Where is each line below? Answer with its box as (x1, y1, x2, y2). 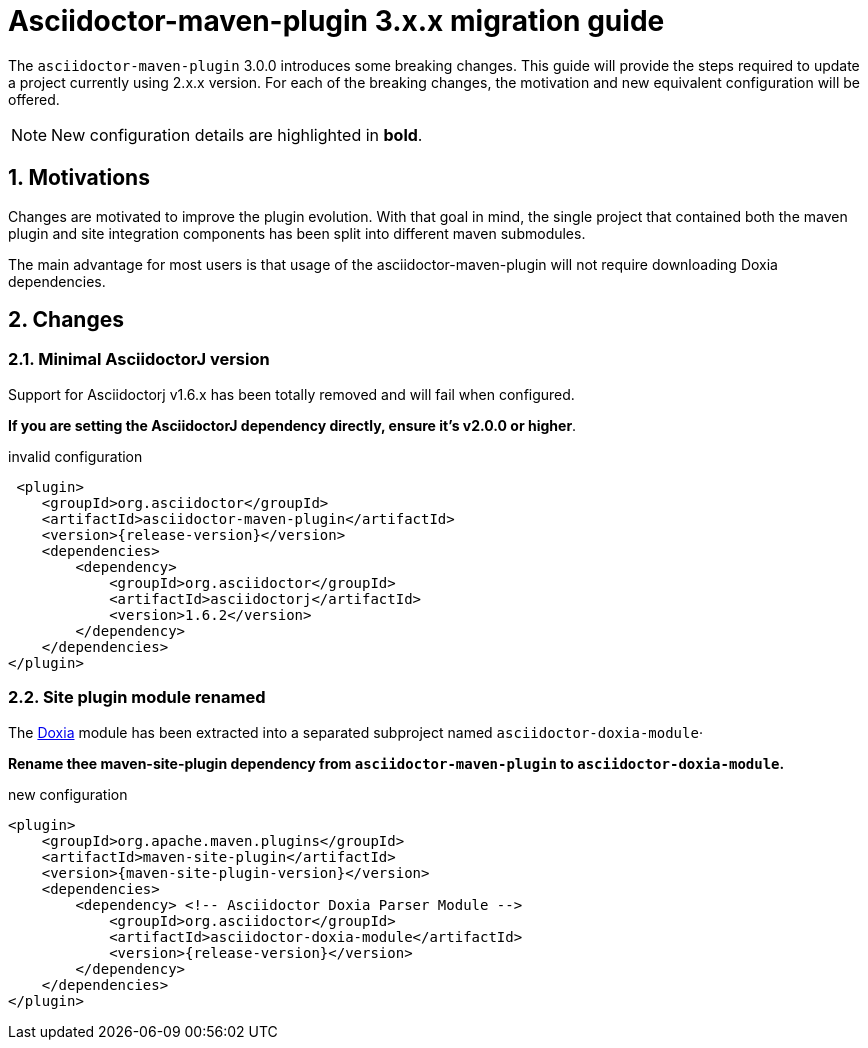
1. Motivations (8, 165, 150, 191)
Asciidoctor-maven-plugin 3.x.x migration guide (8, 4, 665, 38)
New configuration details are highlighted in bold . (51, 124, 423, 145)
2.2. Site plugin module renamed (8, 687, 266, 708)
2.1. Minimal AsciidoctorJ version (8, 349, 270, 370)
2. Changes (8, 307, 124, 333)
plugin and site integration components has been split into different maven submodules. (8, 224, 586, 242)
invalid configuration (8, 447, 143, 465)
